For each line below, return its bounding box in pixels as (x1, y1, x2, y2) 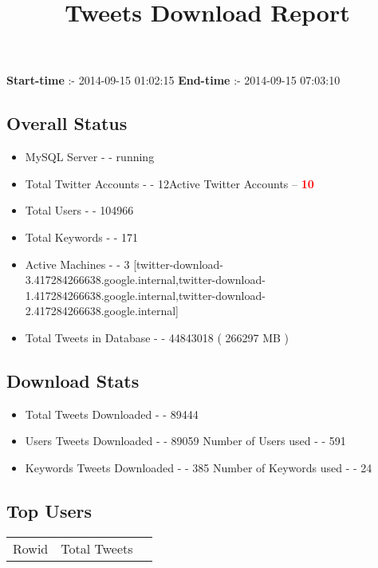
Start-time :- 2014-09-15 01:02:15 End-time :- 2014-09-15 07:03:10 (6, 72, 341, 89)
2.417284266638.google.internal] (25, 302, 179, 319)
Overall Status (6, 111, 128, 136)
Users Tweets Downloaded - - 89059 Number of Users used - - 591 (25, 432, 346, 449)
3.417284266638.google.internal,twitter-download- (25, 271, 266, 288)
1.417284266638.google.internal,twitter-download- (25, 286, 266, 303)
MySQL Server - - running (25, 148, 155, 165)
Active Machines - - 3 (25, 255, 130, 272)
